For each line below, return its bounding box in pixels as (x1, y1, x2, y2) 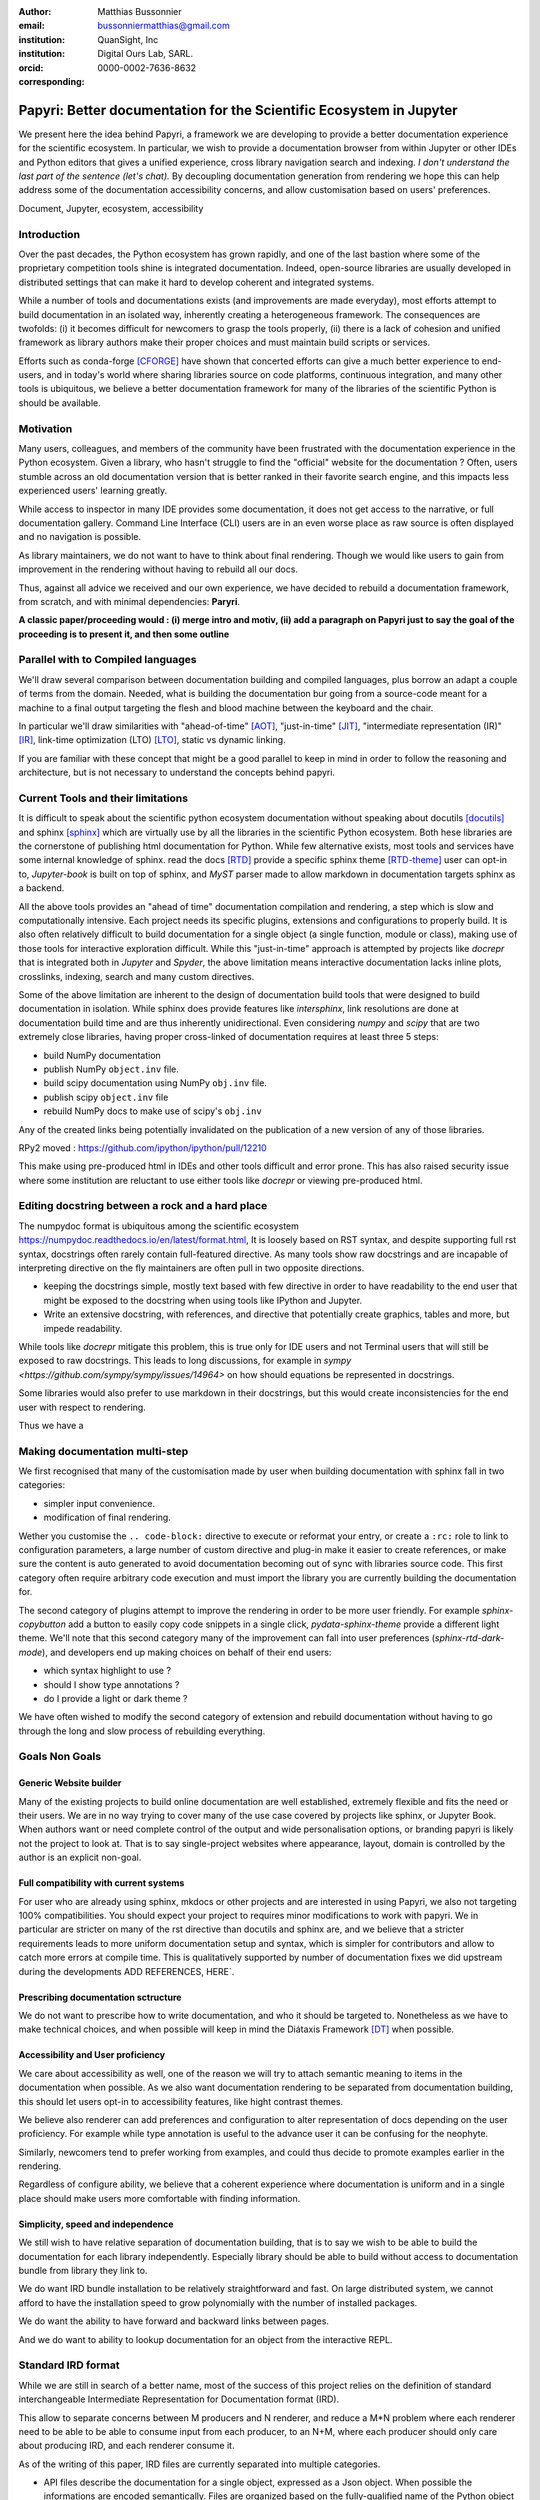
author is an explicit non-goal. (18, 1851, 142, 1864)
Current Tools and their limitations (18, 791, 189, 805)
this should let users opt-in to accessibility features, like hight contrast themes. (18, 2095, 344, 2107)
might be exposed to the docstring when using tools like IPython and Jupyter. (43, 1294, 363, 1306)
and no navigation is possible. (18, 531, 142, 543)
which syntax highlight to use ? (43, 1665, 172, 1677)
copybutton (18, 1618, 67, 1630)
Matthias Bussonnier (97, 6, 182, 17)
